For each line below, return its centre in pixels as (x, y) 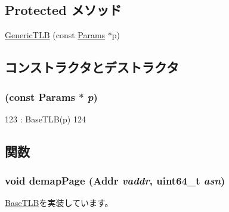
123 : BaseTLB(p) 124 (45, 119)
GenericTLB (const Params (55, 35)
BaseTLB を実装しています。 (59, 203)
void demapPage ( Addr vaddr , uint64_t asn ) (115, 181)
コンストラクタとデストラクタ (92, 67)
